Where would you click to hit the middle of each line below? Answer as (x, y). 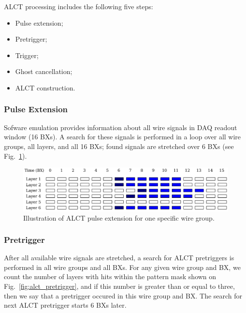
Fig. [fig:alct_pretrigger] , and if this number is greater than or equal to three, (119, 286)
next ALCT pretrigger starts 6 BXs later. (65, 305)
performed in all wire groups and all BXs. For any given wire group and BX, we (122, 267)
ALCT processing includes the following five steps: (79, 6)
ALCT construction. (45, 87)
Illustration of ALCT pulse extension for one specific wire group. (119, 218)
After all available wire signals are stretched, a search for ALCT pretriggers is (119, 258)
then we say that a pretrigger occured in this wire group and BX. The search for (123, 295)
